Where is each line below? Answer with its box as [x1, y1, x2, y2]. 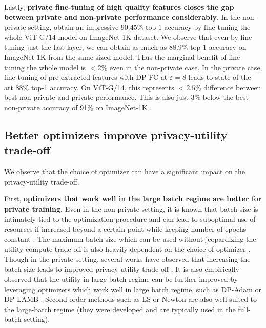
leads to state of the [188, 72, 251, 83]
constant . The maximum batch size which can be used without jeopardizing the [4, 233, 256, 244]
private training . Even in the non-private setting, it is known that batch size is [4, 203, 258, 214]
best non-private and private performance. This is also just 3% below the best [4, 92, 249, 102]
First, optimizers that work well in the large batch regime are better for [4, 193, 262, 204]
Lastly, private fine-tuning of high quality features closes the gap [4, 2, 234, 12]
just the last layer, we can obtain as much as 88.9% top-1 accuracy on [27, 42, 247, 52]
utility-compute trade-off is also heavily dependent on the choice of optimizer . [4, 243, 251, 254]
